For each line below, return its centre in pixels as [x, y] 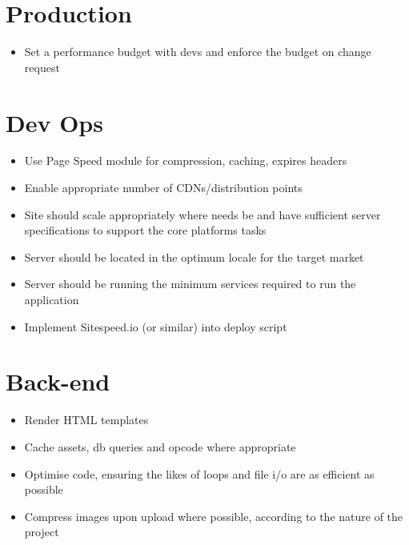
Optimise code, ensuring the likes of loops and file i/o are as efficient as [199, 473]
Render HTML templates [86, 420]
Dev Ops [54, 122]
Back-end [58, 381]
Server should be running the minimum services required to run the [190, 284]
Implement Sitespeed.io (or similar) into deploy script [156, 326]
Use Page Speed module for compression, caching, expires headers [186, 160]
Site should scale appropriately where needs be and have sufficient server [202, 214]
